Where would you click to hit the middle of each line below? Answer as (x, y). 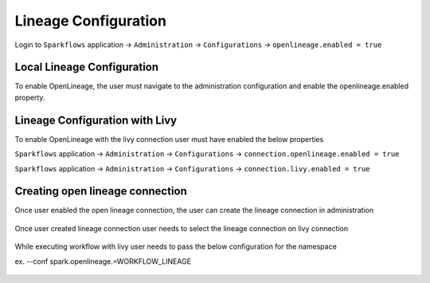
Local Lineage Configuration (87, 67)
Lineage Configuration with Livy (96, 120)
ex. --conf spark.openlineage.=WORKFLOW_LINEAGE (103, 261)
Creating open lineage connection (101, 191)
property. (30, 97)
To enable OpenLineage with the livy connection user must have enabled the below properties (169, 139)
